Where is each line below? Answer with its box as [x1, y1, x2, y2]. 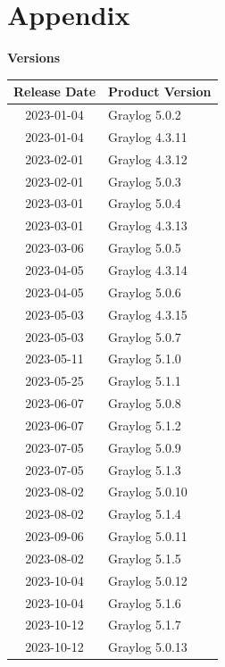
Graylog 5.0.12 [108, 571, 187, 589]
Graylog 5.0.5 [108, 238, 181, 257]
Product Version [108, 82, 212, 101]
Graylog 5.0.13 [108, 638, 187, 656]
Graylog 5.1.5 [108, 548, 181, 567]
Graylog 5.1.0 [108, 349, 181, 368]
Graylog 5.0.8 [108, 394, 181, 413]
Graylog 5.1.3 [108, 460, 181, 479]
